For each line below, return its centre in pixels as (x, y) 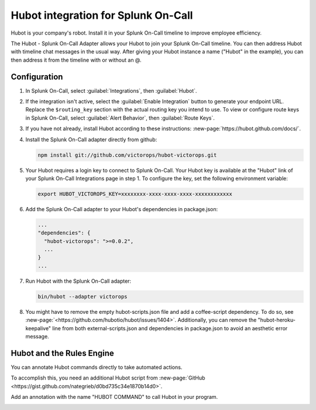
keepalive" (38, 328)
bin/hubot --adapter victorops (83, 297)
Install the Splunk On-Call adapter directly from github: (91, 139)
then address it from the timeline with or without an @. (76, 60)
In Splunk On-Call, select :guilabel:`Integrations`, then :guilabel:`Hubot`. (111, 90)
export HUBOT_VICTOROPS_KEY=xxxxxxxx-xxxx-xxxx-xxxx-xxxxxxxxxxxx (135, 194)
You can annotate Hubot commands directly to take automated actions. (97, 367)
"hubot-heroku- (276, 320)
